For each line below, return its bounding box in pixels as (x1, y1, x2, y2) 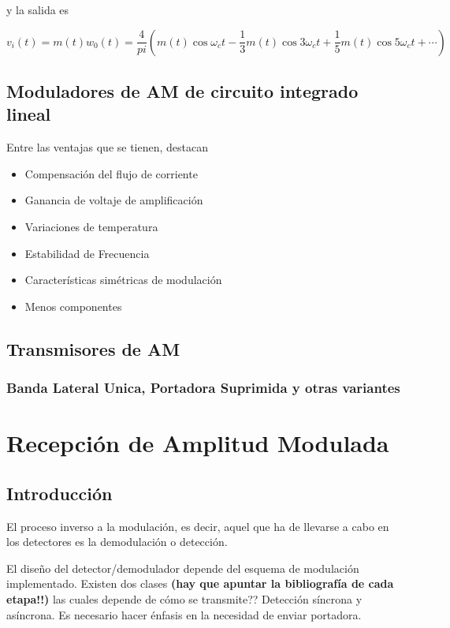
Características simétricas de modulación (24, 271, 222, 288)
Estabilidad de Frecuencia (24, 245, 150, 261)
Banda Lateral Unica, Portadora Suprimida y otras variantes (6, 378, 400, 398)
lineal (6, 102, 51, 126)
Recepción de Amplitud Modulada (6, 427, 389, 459)
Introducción (6, 480, 113, 505)
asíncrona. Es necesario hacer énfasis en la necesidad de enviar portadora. (6, 606, 362, 622)
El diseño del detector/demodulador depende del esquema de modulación (6, 559, 359, 576)
